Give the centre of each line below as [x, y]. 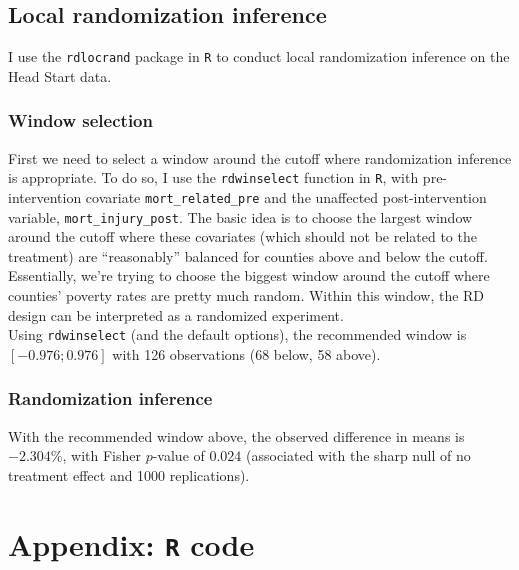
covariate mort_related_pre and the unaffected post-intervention [286, 196]
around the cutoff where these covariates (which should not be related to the [242, 236]
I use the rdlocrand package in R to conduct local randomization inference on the [259, 56]
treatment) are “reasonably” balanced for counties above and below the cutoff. [248, 255]
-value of [178, 455]
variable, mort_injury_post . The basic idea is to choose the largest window [240, 216]
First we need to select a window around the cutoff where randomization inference [260, 157]
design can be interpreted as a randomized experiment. [176, 314]
